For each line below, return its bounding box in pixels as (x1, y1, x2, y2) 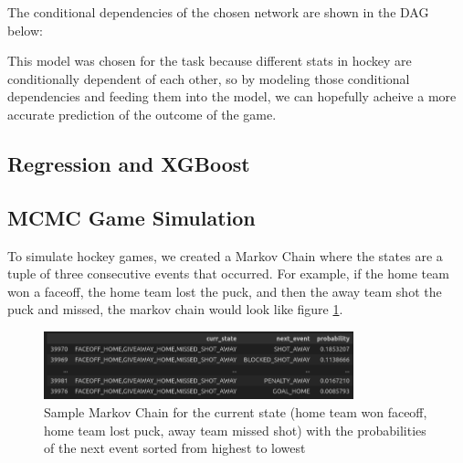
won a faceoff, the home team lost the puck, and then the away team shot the (7, 281, 442, 300)
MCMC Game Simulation (7, 203, 256, 231)
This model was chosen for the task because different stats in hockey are (7, 51, 412, 70)
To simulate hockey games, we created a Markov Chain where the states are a (7, 246, 443, 265)
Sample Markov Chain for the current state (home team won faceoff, (44, 403, 427, 422)
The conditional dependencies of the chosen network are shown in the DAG (7, 3, 429, 21)
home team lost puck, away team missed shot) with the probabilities (44, 420, 426, 439)
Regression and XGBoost (7, 149, 250, 177)
